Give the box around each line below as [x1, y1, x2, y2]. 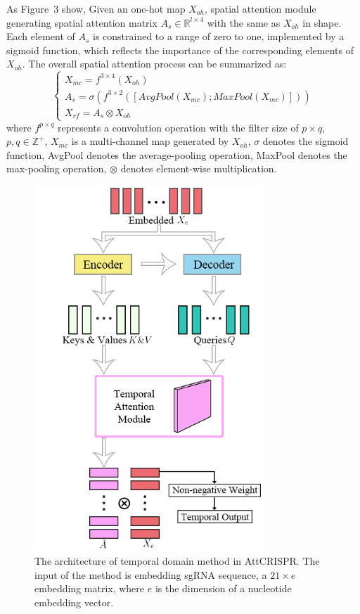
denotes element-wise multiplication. [120, 161, 277, 176]
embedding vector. [34, 594, 114, 609]
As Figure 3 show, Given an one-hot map [6, 1, 186, 15]
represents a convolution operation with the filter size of [58, 120, 299, 134]
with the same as [207, 15, 281, 30]
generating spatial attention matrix [6, 15, 157, 30]
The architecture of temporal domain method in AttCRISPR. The [34, 553, 320, 568]
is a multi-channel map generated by [71, 134, 229, 148]
